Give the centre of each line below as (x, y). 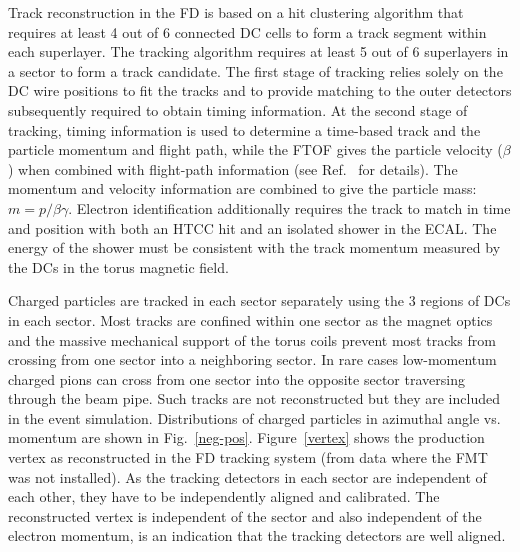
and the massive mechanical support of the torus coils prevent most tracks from (252, 339)
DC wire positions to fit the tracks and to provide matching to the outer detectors (260, 90)
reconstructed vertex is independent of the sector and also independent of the (245, 515)
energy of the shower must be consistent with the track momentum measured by (254, 247)
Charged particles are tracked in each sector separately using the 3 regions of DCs (259, 300)
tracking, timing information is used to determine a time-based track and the (244, 129)
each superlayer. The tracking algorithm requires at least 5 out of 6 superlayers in (258, 51)
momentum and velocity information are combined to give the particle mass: (242, 188)
